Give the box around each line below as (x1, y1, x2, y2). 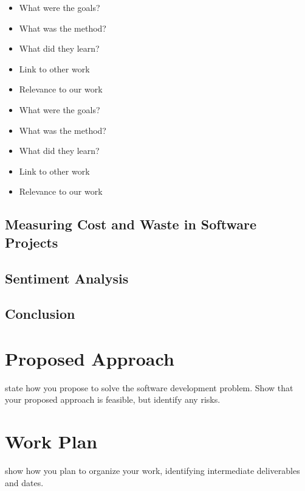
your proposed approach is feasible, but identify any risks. (5, 393, 221, 406)
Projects (5, 232, 58, 251)
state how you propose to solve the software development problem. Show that (5, 381, 293, 394)
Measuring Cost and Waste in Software (5, 215, 256, 234)
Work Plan (5, 429, 98, 454)
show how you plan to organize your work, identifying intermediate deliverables (5, 464, 300, 477)
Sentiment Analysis (5, 268, 129, 287)
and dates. (5, 476, 44, 489)
